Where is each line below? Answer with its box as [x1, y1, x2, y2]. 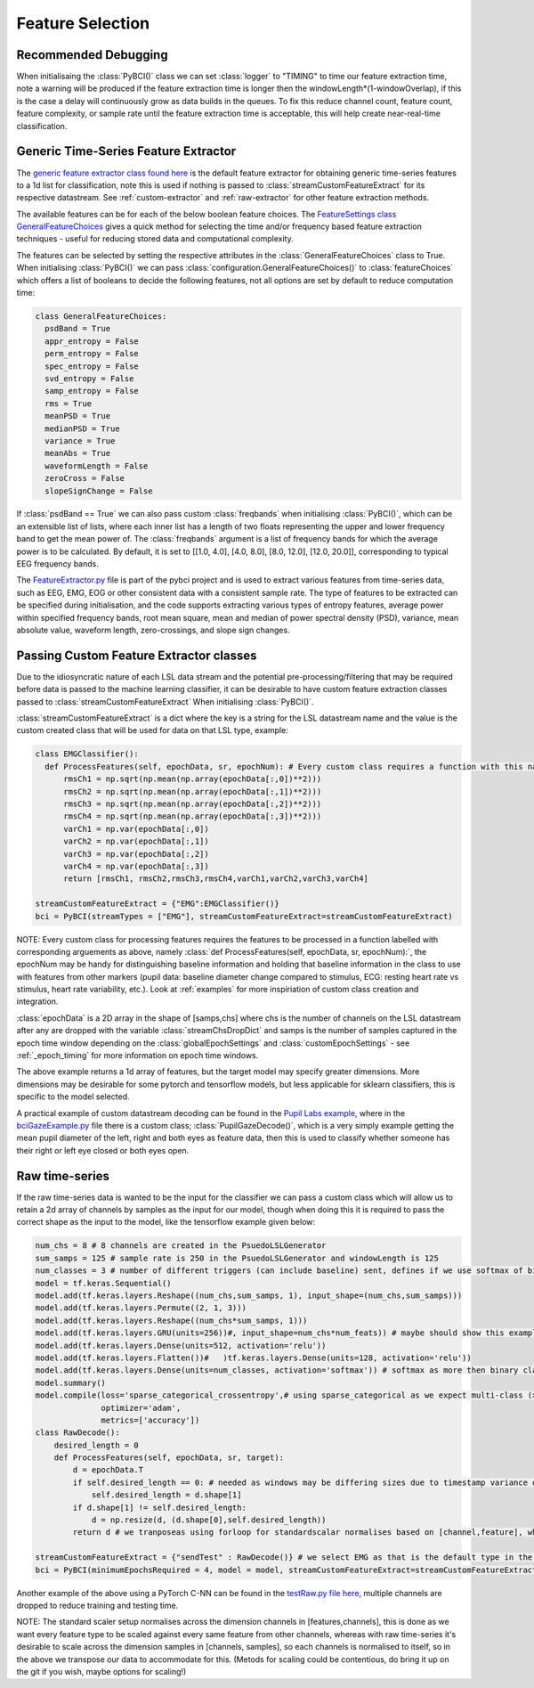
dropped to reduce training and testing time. [16, 1600, 179, 1611]
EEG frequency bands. [16, 559, 100, 569]
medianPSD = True [44, 423, 120, 434]
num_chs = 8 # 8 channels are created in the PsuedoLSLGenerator [35, 1241, 327, 1251]
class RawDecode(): [35, 1428, 120, 1438]
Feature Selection [16, 13, 150, 33]
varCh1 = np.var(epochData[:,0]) [63, 824, 209, 834]
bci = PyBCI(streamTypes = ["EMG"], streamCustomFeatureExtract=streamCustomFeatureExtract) [35, 911, 453, 921]
